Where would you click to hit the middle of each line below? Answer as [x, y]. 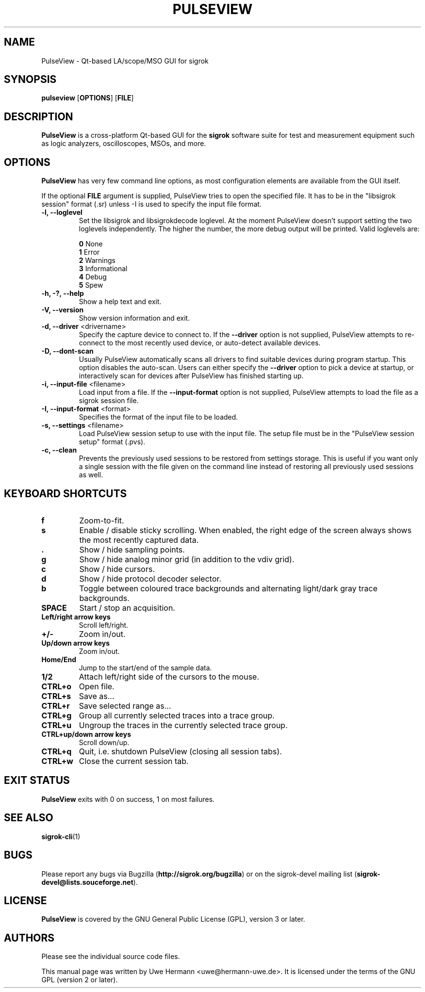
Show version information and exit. [134, 318]
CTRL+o [57, 686]
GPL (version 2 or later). [80, 980]
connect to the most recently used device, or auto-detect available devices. [200, 343]
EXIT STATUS [37, 781]
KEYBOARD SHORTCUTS [65, 493]
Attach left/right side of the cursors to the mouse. [169, 676]
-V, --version [63, 310]
